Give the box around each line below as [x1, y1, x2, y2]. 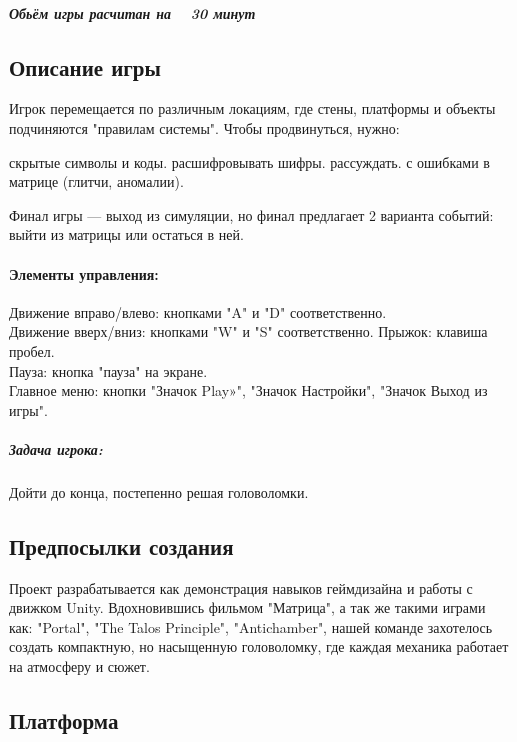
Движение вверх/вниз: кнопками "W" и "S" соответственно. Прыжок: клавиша [9, 321, 488, 342]
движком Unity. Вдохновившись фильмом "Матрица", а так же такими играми [9, 597, 486, 618]
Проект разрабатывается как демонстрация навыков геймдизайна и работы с [9, 577, 473, 598]
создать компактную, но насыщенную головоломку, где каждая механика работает [9, 636, 509, 657]
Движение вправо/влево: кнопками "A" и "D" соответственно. [9, 301, 387, 322]
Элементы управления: [9, 263, 159, 284]
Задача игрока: [9, 438, 103, 459]
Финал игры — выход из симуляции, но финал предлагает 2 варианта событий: [9, 204, 494, 225]
